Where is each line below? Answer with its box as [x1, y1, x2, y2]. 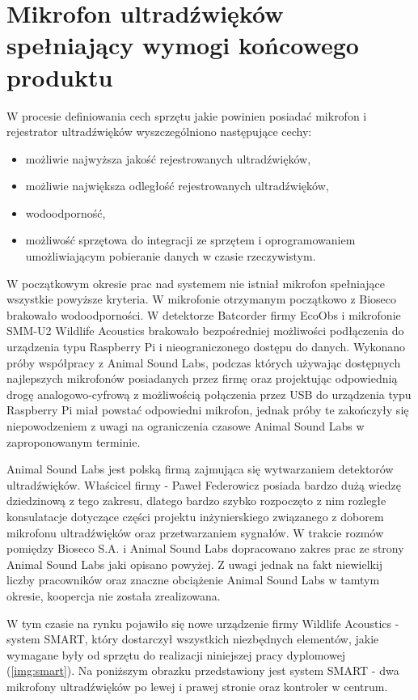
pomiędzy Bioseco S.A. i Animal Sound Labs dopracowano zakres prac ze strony [6, 540, 404, 557]
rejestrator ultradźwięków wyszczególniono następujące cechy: [6, 123, 312, 140]
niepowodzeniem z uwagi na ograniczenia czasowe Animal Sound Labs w [6, 418, 365, 434]
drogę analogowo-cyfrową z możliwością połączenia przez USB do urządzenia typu [6, 385, 412, 402]
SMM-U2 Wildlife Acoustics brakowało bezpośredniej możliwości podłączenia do [6, 322, 404, 339]
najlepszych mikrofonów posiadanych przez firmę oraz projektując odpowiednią [6, 370, 398, 387]
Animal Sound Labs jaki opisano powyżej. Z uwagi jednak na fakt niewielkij [6, 555, 383, 572]
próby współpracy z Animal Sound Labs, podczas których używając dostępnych [6, 354, 401, 371]
